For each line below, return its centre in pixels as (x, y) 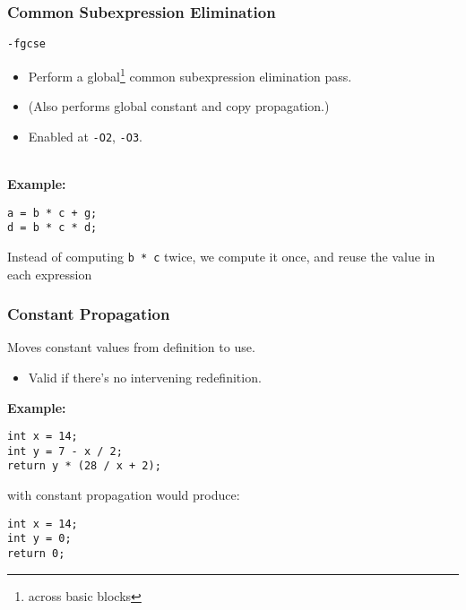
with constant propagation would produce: (124, 495)
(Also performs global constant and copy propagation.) (179, 106)
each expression (50, 274)
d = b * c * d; (52, 228)
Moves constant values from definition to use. (131, 347)
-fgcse (26, 44)
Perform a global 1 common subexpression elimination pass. (190, 74)
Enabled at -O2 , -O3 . (85, 136)
